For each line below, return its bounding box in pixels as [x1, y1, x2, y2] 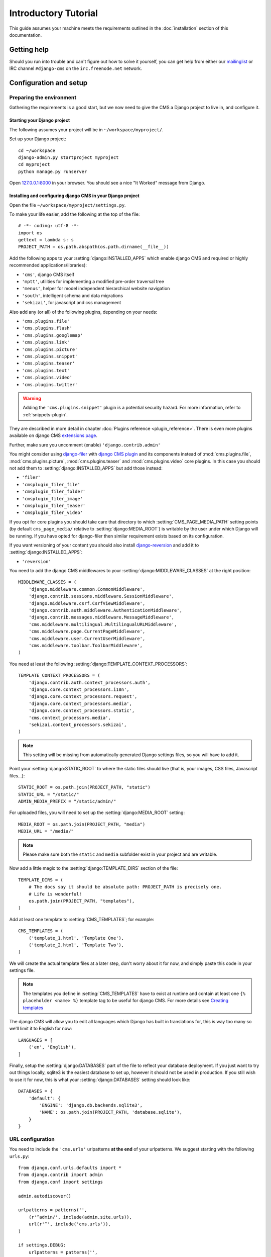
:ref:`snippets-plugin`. [23, 411, 68, 417]
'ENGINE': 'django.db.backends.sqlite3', [39, 1102, 143, 1108]
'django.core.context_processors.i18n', [28, 686, 130, 692]
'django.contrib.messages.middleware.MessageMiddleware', [28, 614, 175, 620]
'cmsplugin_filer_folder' [22, 489, 86, 495]
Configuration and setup [9, 78, 88, 87]
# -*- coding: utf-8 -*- [18, 223, 79, 229]
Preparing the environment [9, 94, 77, 101]
